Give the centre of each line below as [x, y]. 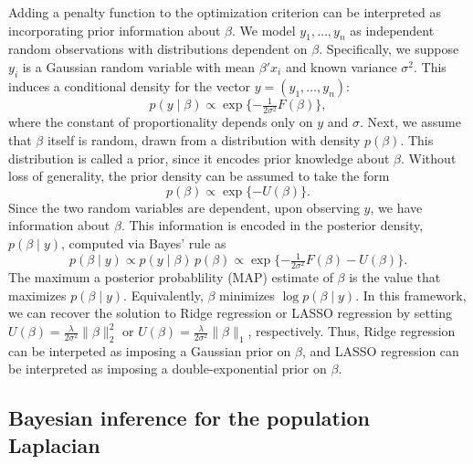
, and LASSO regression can [380, 350]
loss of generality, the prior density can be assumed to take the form [199, 176]
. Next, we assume [410, 122]
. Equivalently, [163, 295]
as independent [392, 30]
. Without [429, 158]
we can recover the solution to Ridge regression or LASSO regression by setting [231, 313]
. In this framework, [411, 295]
